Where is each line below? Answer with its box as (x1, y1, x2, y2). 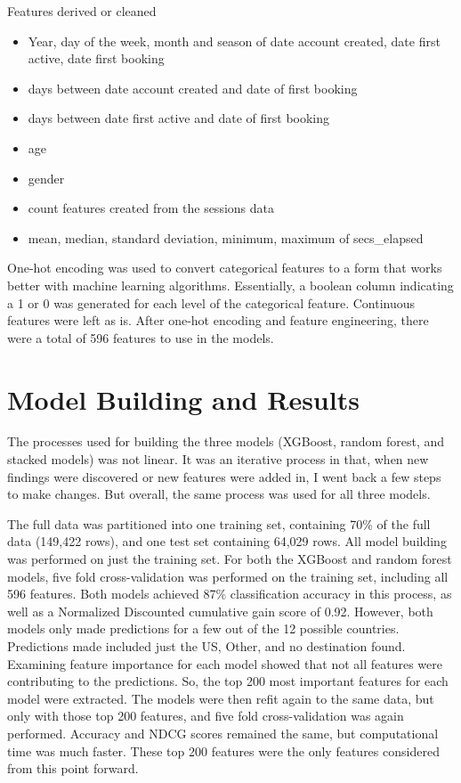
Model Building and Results (7, 380, 360, 417)
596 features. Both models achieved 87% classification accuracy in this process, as (7, 584, 452, 603)
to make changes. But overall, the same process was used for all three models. (7, 485, 431, 503)
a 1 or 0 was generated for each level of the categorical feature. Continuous (7, 293, 416, 312)
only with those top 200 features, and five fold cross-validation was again (7, 706, 404, 725)
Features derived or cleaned (7, 2, 157, 20)
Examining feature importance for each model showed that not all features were (7, 654, 442, 673)
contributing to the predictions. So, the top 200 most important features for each (7, 672, 449, 690)
